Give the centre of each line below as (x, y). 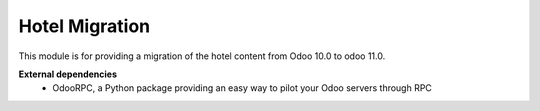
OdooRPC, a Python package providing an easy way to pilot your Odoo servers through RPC (242, 88)
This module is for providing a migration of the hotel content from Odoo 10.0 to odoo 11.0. (202, 56)
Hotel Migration (84, 26)
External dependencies (68, 74)
